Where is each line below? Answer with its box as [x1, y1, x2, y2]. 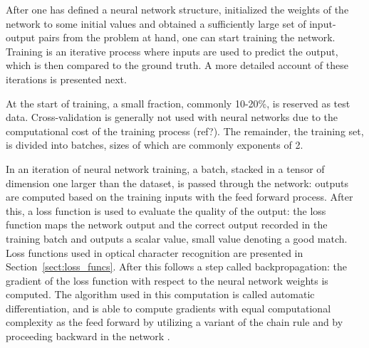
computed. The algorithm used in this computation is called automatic [6, 287, 315, 302]
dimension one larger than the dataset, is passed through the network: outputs [6, 175, 348, 190]
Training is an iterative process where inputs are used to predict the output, [6, 43, 338, 58]
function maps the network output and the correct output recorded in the [6, 217, 328, 232]
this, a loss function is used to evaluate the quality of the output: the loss [6, 203, 326, 218]
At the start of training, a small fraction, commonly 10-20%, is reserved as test [6, 95, 350, 110]
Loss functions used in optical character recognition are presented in [6, 245, 303, 260]
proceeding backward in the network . [6, 329, 170, 344]
